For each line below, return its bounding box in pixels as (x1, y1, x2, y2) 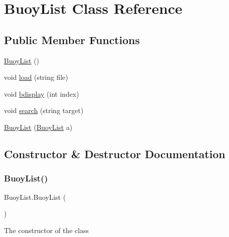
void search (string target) (4, 105, 84, 116)
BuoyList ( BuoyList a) (4, 121, 72, 132)
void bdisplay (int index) (4, 88, 79, 99)
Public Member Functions (4, 32, 140, 47)
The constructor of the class (4, 225, 89, 235)
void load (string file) (4, 72, 68, 82)
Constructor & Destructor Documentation (4, 146, 226, 161)
